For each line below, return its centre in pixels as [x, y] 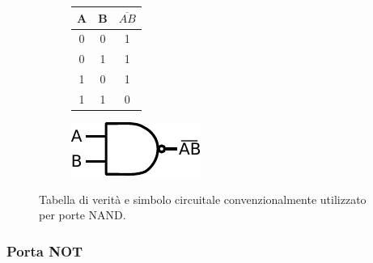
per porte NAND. [83, 215]
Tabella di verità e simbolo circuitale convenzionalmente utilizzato [203, 199]
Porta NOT [45, 250]
